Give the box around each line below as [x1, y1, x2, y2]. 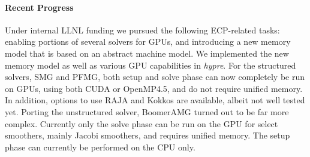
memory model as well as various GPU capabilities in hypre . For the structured [5, 59, 296, 71]
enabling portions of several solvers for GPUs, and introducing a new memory [5, 35, 291, 48]
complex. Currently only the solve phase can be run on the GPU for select [5, 117, 278, 130]
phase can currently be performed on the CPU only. [5, 140, 195, 153]
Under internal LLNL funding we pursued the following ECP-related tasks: [5, 23, 280, 36]
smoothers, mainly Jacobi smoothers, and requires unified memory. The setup [5, 129, 290, 141]
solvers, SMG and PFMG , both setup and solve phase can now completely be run [5, 70, 305, 83]
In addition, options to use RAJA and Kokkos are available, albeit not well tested [5, 94, 305, 106]
